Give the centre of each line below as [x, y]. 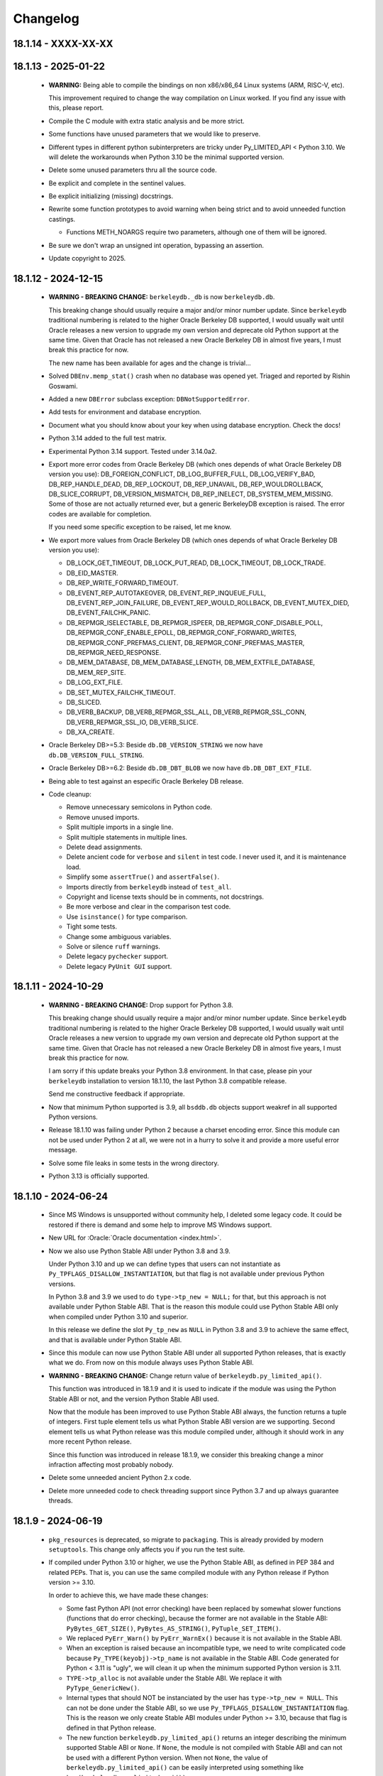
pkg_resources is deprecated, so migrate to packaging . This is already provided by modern [186, 1539]
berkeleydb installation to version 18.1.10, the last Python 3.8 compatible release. [168, 1081]
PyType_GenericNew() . [103, 1688]
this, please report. [76, 108]
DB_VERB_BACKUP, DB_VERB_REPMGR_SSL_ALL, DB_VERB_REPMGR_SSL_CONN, [186, 712]
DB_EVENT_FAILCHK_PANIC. [109, 613]
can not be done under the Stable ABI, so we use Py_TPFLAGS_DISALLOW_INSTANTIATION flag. [207, 1708]
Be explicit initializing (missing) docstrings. [111, 196]
